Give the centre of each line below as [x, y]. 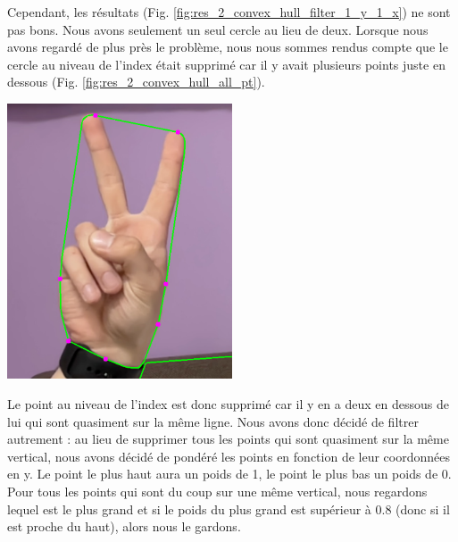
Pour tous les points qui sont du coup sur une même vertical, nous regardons [217, 492]
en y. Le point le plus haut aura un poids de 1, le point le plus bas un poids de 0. [229, 474]
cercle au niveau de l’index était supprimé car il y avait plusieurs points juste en [226, 64]
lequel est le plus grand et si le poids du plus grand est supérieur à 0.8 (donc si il [229, 509]
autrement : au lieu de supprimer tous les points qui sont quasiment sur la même [228, 439]
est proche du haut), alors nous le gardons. [124, 526]
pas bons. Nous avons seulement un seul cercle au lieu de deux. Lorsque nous [218, 29]
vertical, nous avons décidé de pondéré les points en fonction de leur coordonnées [229, 456]
